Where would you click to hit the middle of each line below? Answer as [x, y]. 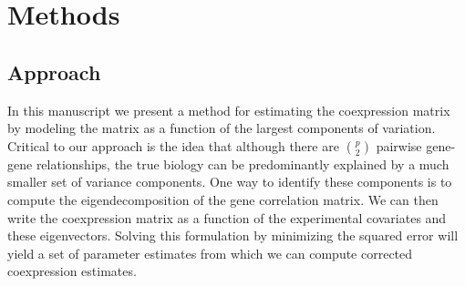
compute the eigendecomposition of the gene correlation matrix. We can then [223, 199]
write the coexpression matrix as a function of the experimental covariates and [227, 217]
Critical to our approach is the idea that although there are [173, 145]
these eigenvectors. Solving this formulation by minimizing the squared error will [233, 235]
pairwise [399, 145]
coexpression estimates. [72, 271]
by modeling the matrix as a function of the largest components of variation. [222, 128]
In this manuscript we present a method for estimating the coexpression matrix [229, 110]
